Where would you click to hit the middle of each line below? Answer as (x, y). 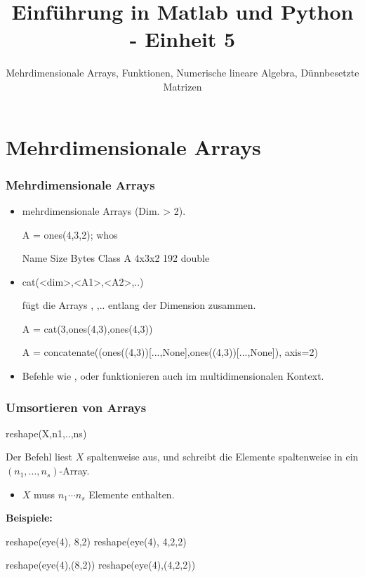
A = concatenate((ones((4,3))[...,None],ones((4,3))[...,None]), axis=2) (170, 352)
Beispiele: (29, 518)
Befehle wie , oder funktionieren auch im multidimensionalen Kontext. (173, 376)
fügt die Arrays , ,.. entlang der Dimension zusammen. (139, 305)
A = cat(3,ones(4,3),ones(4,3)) (87, 328)
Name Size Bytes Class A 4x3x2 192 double (116, 258)
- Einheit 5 (182, 39)
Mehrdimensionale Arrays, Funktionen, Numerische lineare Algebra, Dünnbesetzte (182, 73)
